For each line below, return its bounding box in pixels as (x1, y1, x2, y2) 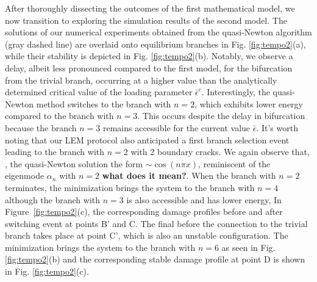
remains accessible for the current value (102, 121, 251, 134)
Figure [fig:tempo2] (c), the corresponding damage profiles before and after (5, 205, 283, 218)
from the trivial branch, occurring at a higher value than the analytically (5, 73, 277, 86)
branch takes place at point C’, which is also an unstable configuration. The (5, 229, 288, 242)
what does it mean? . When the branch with (102, 169, 276, 182)
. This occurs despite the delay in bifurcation (137, 109, 305, 122)
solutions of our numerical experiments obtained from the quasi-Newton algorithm (5, 26, 312, 38)
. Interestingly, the (201, 85, 270, 98)
